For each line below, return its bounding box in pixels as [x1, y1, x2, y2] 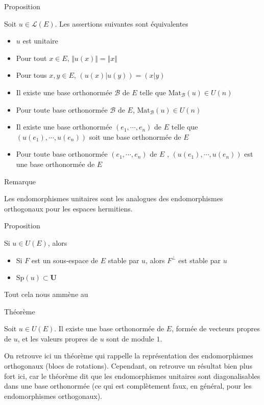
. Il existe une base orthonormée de [54, 323, 164, 334]
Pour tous [16, 70, 47, 80]
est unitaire [22, 35, 58, 46]
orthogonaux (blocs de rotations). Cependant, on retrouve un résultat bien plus [4, 360, 252, 371]
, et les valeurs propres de [17, 333, 98, 344]
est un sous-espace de [31, 254, 98, 265]
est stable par [178, 254, 221, 265]
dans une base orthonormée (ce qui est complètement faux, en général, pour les [4, 380, 252, 391]
